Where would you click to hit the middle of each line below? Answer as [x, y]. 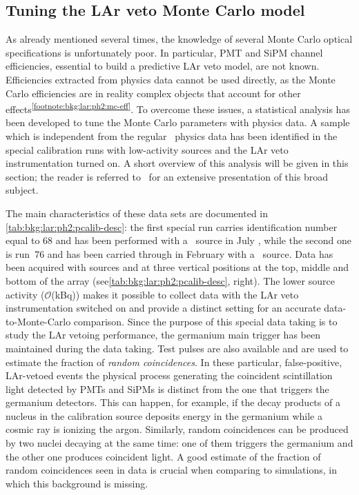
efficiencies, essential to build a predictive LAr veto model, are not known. [163, 66]
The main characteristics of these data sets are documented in [137, 213]
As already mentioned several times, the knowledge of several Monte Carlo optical [179, 39]
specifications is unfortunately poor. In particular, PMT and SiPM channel [164, 52]
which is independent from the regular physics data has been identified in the [172, 136]
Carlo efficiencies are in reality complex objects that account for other [153, 93]
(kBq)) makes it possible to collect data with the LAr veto [175, 294]
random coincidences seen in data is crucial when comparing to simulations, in [171, 470]
